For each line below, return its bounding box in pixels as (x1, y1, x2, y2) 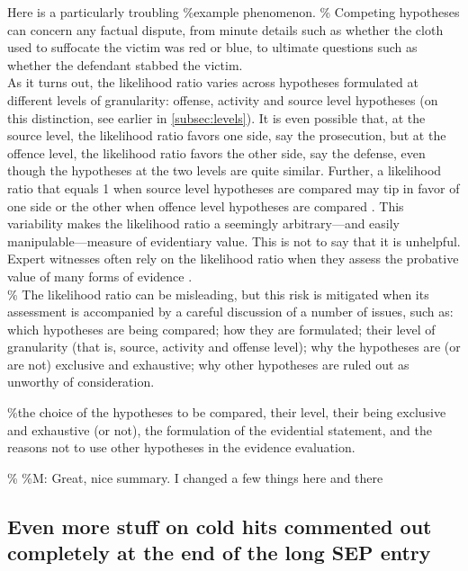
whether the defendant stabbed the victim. (7, 55, 243, 74)
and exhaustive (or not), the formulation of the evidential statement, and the (7, 420, 432, 439)
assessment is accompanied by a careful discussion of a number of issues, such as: (7, 302, 454, 321)
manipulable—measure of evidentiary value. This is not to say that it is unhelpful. (7, 231, 461, 250)
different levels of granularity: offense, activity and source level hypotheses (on (7, 90, 438, 109)
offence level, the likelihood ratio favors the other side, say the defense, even (7, 143, 426, 162)
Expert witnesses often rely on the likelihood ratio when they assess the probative (7, 249, 459, 268)
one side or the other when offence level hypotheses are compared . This (7, 196, 404, 215)
